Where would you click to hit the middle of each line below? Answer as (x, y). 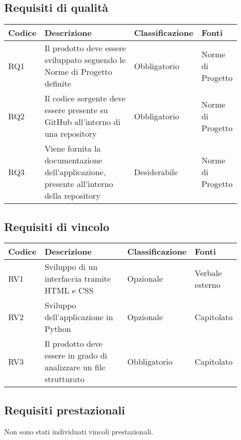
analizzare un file (75, 367)
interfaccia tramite (77, 279)
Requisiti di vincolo (57, 226)
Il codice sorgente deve (85, 98)
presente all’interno (79, 184)
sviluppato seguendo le (85, 60)
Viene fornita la (73, 149)
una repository (71, 134)
